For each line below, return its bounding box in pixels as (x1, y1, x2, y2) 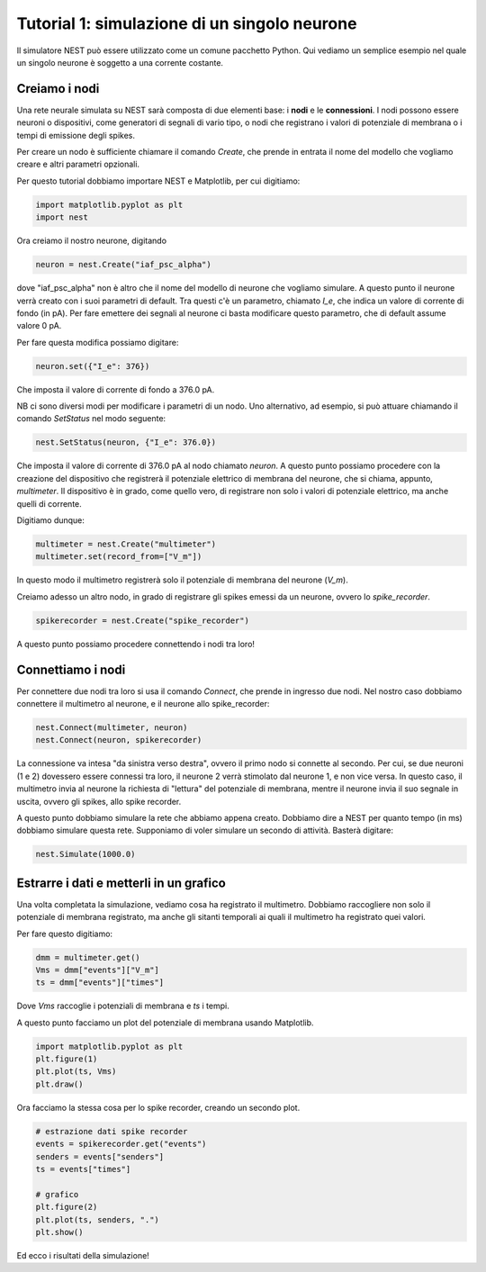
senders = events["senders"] (35, 1151, 165, 1161)
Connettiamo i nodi (16, 662, 126, 677)
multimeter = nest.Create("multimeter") (35, 538, 216, 549)
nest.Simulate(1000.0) (35, 849, 136, 860)
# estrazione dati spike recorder (35, 1126, 188, 1136)
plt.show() (35, 1227, 84, 1237)
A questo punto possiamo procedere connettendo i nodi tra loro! (16, 638, 256, 649)
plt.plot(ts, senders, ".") (35, 1214, 159, 1224)
